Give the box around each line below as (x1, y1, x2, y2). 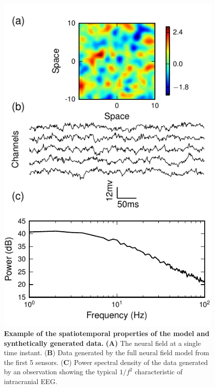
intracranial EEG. (4, 376, 58, 386)
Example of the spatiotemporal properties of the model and (4, 328, 210, 338)
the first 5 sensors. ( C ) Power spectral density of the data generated (4, 357, 208, 367)
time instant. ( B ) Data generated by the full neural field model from (4, 347, 209, 358)
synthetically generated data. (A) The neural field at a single (4, 338, 201, 348)
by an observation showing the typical (4, 366, 117, 377)
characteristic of (134, 366, 183, 377)
